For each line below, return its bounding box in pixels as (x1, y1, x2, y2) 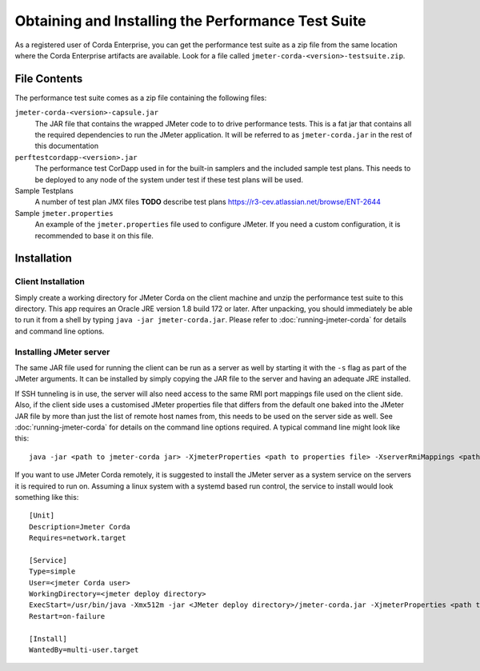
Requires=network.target (29, 533, 126, 543)
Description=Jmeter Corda (29, 522, 131, 531)
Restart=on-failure (29, 612, 106, 621)
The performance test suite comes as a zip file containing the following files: (14, 93, 267, 102)
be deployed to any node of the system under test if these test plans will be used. (34, 174, 304, 184)
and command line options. (14, 326, 105, 336)
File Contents (14, 72, 83, 86)
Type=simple (29, 567, 76, 576)
